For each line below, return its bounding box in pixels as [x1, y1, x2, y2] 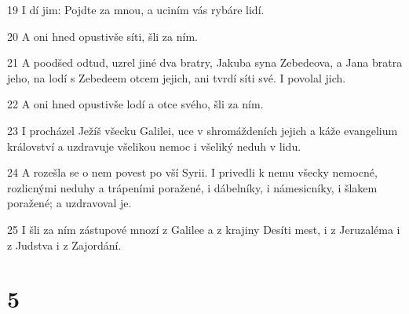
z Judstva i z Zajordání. [7, 236, 122, 253]
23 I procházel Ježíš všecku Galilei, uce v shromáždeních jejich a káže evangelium [7, 122, 398, 138]
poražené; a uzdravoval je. [7, 195, 132, 211]
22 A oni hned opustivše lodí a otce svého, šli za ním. [7, 96, 264, 112]
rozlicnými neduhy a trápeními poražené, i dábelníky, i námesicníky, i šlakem [7, 179, 378, 195]
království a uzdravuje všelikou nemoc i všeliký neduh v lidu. [7, 137, 301, 154]
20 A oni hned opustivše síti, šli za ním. [7, 27, 198, 44]
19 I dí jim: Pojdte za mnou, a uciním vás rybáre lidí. [7, 2, 265, 17]
